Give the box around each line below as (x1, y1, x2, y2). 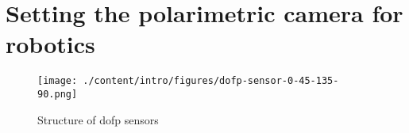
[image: (37, 75, 78, 87)
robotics (6, 28, 95, 60)
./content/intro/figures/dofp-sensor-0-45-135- (83, 75, 339, 87)
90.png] (37, 88, 78, 100)
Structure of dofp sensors (37, 111, 159, 127)
